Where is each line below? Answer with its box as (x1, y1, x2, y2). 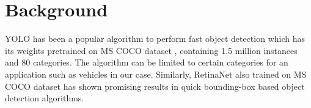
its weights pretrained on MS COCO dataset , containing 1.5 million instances (5, 44, 298, 56)
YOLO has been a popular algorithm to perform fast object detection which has (5, 32, 305, 45)
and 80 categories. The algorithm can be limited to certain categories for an (5, 56, 288, 69)
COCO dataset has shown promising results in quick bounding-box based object (5, 79, 305, 92)
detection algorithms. (5, 92, 84, 104)
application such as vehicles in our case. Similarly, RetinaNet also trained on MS (5, 67, 307, 80)
